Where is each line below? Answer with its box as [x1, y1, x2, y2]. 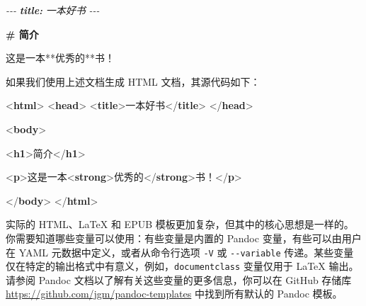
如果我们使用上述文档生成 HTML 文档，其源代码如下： [6, 74, 261, 89]
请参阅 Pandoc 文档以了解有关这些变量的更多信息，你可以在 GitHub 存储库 [6, 272, 352, 287]
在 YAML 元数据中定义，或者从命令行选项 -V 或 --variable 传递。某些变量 [6, 244, 354, 259]
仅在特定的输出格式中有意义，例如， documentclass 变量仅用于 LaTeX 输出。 [6, 259, 359, 273]
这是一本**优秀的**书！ [6, 50, 115, 65]
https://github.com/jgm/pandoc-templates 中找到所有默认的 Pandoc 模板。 [6, 286, 343, 301]
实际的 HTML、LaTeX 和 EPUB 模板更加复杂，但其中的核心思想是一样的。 [6, 217, 354, 232]
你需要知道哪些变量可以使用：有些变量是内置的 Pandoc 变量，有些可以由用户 [6, 230, 362, 245]
